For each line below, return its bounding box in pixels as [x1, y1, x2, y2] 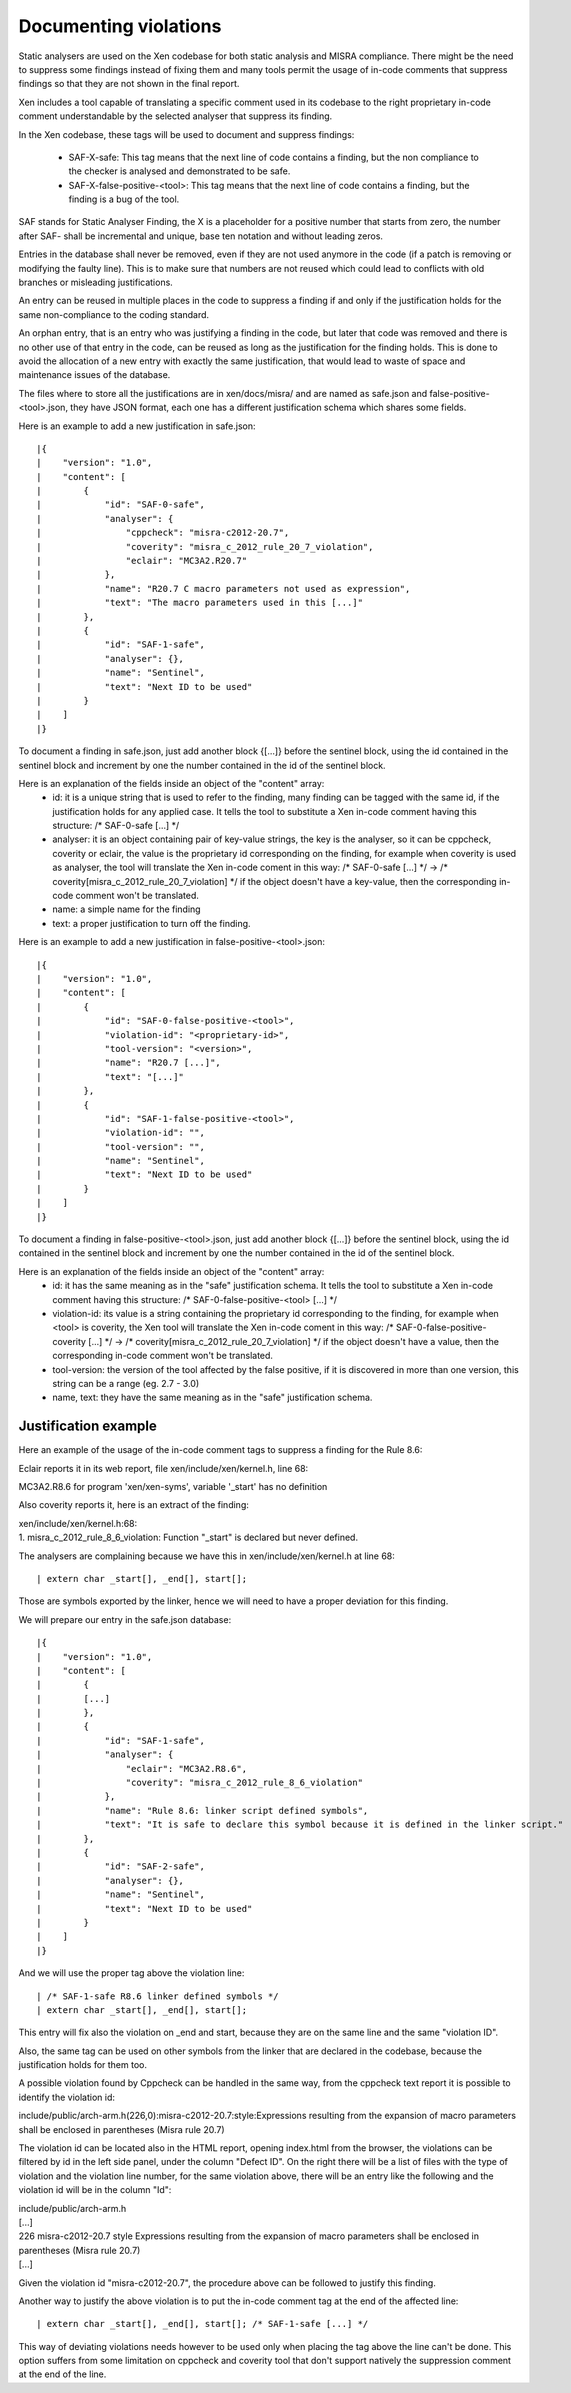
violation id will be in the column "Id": [18, 2184, 172, 2196]
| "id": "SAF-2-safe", [36, 1861, 205, 1872]
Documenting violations [18, 15, 222, 37]
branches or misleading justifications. [18, 276, 174, 289]
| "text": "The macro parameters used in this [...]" [36, 597, 364, 609]
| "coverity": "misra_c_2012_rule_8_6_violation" [36, 1777, 364, 1789]
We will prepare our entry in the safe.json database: [18, 1613, 232, 1625]
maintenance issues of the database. [18, 369, 171, 381]
